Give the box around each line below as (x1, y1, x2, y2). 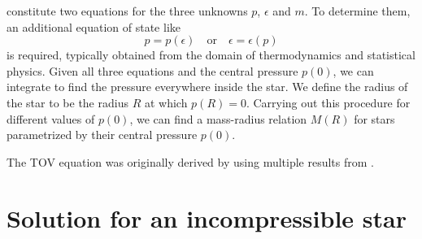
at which (144, 93, 188, 111)
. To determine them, (304, 2, 411, 19)
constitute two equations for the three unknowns (7, 2, 248, 19)
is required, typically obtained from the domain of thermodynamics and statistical (7, 46, 415, 63)
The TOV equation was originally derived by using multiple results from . (7, 153, 374, 170)
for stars (354, 110, 395, 127)
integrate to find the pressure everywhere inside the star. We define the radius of (7, 78, 408, 95)
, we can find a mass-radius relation (129, 110, 307, 127)
